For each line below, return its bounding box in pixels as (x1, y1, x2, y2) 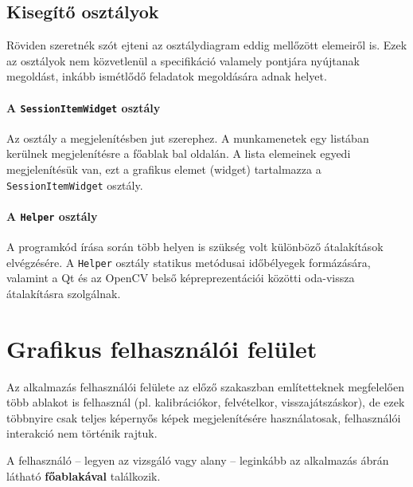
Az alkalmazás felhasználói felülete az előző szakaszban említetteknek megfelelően (6, 378, 404, 395)
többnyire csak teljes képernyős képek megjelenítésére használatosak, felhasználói (6, 409, 401, 426)
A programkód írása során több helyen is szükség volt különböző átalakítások (6, 238, 384, 255)
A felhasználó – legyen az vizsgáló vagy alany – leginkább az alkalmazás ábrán (6, 452, 389, 469)
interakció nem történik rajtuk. (6, 425, 158, 442)
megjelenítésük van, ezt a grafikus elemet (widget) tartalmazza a (6, 161, 321, 178)
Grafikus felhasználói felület (6, 332, 318, 364)
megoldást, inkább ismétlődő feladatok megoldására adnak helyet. (6, 68, 327, 84)
